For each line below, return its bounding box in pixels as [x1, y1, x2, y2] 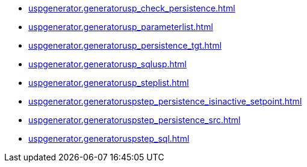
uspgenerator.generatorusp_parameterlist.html [28, 22, 213, 32]
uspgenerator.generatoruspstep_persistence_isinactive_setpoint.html [28, 96, 302, 106]
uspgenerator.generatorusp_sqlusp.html [28, 59, 187, 69]
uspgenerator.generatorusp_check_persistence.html [28, 3, 235, 13]
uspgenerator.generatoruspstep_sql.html [28, 133, 190, 144]
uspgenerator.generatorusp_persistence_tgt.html [28, 40, 222, 50]
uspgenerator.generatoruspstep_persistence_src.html [28, 115, 241, 125]
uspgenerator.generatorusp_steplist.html [28, 77, 189, 88]
